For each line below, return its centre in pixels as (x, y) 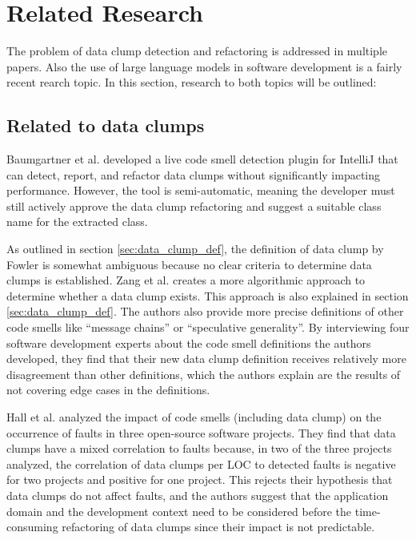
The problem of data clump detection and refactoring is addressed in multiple (197, 51)
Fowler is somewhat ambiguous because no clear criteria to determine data (189, 264)
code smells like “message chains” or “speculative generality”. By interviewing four (208, 327)
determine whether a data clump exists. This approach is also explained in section (208, 295)
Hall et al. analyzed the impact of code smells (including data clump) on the (194, 417)
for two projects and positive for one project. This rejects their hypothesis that (200, 480)
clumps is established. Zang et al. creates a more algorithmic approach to (186, 280)
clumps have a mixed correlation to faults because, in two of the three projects (199, 448)
